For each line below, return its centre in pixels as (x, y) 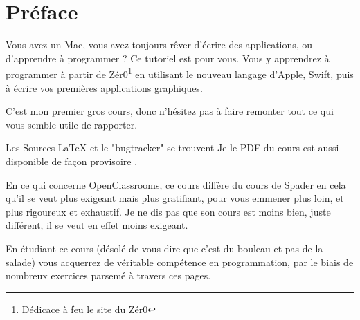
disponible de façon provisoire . (72, 161)
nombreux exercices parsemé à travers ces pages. (108, 275)
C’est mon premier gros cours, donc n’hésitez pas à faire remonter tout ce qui (170, 111)
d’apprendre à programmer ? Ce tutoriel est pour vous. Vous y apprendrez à (168, 58)
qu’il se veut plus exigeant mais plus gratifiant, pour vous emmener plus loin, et (175, 198)
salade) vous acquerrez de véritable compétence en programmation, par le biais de (180, 262)
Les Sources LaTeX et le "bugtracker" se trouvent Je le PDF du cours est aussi (172, 148)
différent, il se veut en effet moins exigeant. (97, 225)
